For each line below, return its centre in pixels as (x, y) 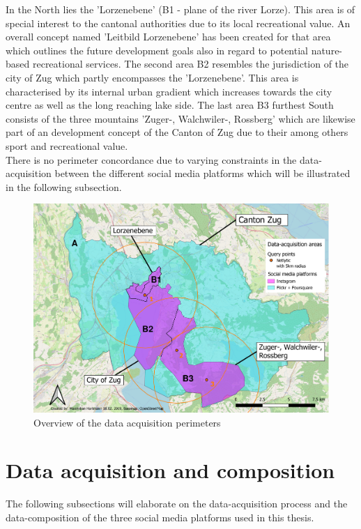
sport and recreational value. (67, 145)
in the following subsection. (64, 186)
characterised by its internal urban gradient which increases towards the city (169, 91)
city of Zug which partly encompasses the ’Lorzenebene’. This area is (152, 77)
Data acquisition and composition (170, 470)
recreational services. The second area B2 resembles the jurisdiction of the (191, 64)
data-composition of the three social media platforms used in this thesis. (160, 517)
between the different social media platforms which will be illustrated (202, 173)
